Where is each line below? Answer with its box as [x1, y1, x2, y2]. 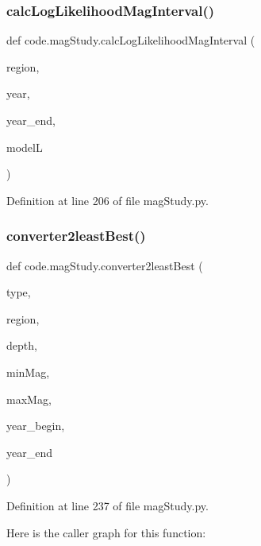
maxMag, [6, 390, 52, 407]
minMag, [6, 363, 50, 380]
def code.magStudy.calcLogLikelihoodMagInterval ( [6, 32, 255, 48]
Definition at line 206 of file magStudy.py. [6, 192, 209, 208]
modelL [6, 138, 43, 155]
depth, [6, 337, 37, 354]
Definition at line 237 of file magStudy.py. [6, 497, 209, 513]
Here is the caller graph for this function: [6, 524, 206, 540]
